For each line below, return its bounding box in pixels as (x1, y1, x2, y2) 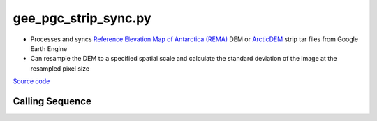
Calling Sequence (13, 95, 92, 107)
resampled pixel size (30, 64, 90, 73)
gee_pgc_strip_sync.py (13, 10, 151, 26)
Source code (13, 77, 50, 85)
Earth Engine (30, 44, 68, 52)
